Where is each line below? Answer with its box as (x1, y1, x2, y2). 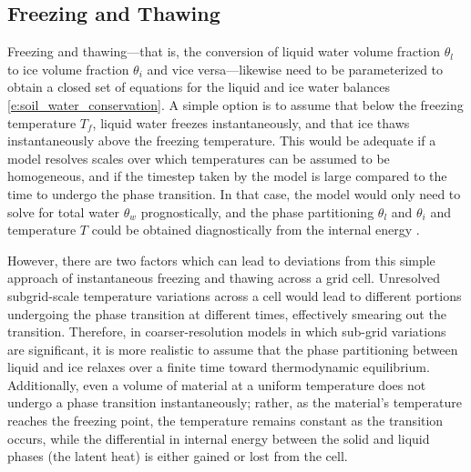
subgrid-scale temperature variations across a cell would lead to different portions (7, 286, 462, 305)
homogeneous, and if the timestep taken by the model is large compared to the (7, 166, 447, 186)
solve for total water (7, 202, 120, 221)
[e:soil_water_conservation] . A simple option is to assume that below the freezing (7, 95, 464, 114)
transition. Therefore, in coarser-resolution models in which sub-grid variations (7, 322, 446, 341)
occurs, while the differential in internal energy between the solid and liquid (7, 428, 430, 447)
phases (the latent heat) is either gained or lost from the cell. (7, 447, 348, 466)
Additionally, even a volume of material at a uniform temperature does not (7, 375, 426, 394)
